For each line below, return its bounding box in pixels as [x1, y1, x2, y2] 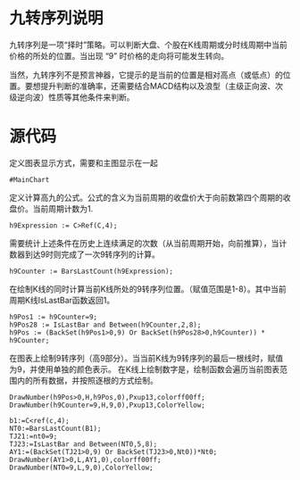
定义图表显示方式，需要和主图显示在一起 [9, 157, 158, 168]
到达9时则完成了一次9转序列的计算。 [24, 249, 161, 260]
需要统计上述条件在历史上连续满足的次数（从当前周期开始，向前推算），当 [9, 237, 279, 248]
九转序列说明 [9, 8, 104, 29]
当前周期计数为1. [32, 203, 94, 214]
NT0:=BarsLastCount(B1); [9, 424, 102, 433]
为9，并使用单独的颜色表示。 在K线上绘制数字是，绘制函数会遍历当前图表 [9, 363, 280, 375]
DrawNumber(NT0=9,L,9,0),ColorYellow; [9, 463, 154, 472]
